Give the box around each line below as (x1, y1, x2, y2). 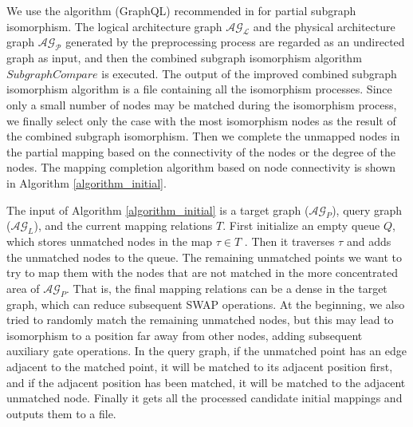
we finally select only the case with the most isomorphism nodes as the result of (6, 112, 396, 128)
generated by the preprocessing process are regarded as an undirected (65, 34, 405, 50)
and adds (346, 233, 391, 250)
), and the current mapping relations (33, 217, 213, 234)
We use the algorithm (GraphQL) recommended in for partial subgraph (6, 2, 356, 18)
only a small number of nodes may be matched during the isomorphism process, (6, 96, 397, 113)
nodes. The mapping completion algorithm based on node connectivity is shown (6, 159, 396, 176)
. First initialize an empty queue (222, 217, 380, 234)
